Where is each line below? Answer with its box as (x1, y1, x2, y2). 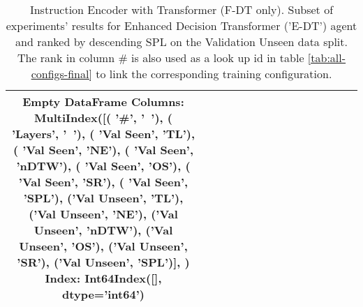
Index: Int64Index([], (45, 270, 162, 286)
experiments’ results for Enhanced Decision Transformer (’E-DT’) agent (6, 17, 357, 33)
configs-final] (31, 66, 92, 82)
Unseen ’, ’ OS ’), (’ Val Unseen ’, (19, 238, 188, 254)
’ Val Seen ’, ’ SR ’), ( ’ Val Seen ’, (18, 174, 188, 190)
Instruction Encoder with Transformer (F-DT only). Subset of (29, 1, 334, 17)
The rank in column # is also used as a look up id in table (17, 50, 304, 66)
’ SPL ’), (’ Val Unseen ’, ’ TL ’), (23, 190, 184, 206)
